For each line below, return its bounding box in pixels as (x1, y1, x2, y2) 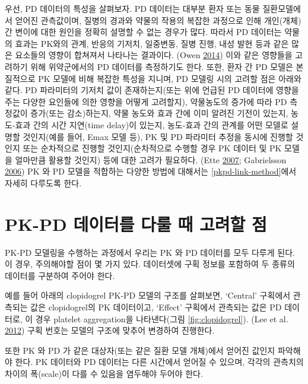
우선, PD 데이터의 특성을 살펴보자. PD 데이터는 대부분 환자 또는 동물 (5, 2, 260, 14)
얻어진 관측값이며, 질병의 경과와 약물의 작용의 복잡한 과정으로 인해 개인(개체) (15, 14, 301, 26)
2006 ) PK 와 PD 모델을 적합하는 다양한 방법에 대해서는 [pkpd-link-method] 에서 (5, 165, 297, 177)
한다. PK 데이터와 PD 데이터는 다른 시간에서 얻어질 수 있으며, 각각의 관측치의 (15, 356, 304, 368)
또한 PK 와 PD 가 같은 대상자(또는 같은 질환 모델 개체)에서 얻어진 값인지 (5, 344, 275, 356)
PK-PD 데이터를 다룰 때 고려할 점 (5, 211, 267, 236)
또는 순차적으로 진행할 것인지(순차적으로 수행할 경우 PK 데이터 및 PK (23, 142, 282, 154)
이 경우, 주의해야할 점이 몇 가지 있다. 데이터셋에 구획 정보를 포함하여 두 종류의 (5, 258, 295, 270)
